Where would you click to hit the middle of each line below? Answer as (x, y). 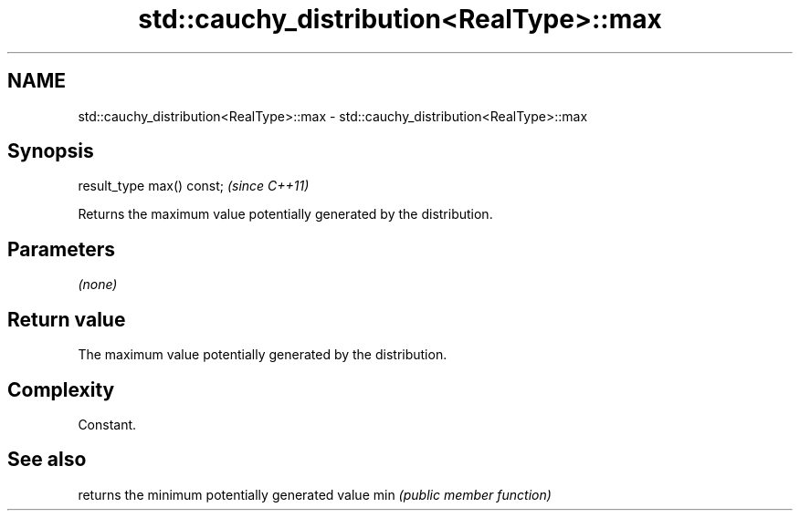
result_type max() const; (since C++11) (194, 186)
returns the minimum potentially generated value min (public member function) (315, 494)
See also (47, 460)
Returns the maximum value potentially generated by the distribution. (285, 214)
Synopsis (51, 151)
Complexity (61, 389)
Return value (67, 319)
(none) (98, 285)
